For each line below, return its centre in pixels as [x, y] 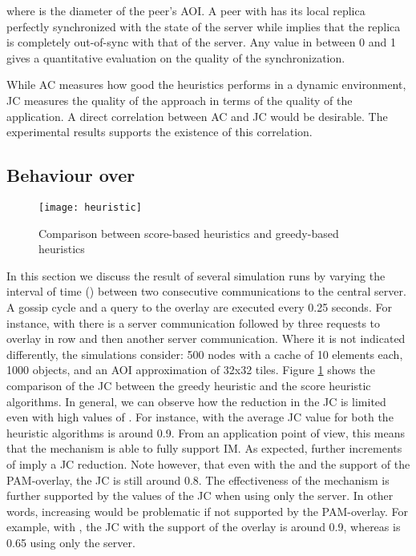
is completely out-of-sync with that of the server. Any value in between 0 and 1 [201, 42]
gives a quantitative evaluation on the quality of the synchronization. [176, 57]
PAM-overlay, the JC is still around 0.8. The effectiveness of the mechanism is [198, 479]
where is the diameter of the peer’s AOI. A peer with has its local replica [186, 10]
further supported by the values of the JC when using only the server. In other [200, 496]
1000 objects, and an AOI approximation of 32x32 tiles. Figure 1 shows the [191, 370]
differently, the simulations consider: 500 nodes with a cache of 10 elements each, [205, 354]
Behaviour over [71, 175]
